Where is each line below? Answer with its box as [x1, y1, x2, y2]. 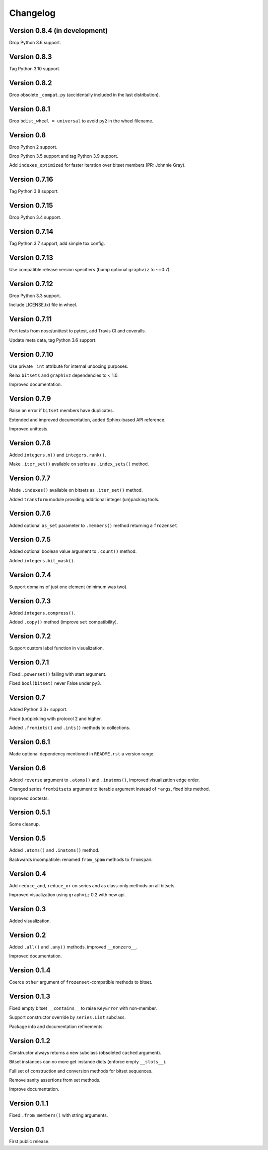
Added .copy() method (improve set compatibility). [9, 619, 118, 625]
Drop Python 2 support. [9, 144, 58, 150]
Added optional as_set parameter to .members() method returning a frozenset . [9, 523, 179, 528]
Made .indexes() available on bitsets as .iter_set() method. [9, 487, 143, 493]
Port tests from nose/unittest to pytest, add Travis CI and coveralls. [9, 328, 146, 334]
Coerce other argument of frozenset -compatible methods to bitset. [9, 979, 152, 985]
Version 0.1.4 [9, 966, 51, 975]
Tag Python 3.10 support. [9, 65, 61, 72]
